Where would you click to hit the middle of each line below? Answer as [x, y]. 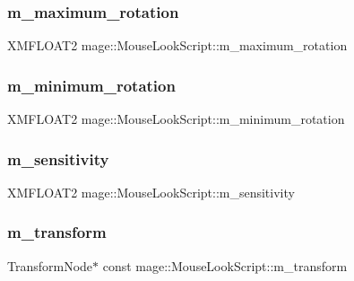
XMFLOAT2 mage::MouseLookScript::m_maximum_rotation [177, 45]
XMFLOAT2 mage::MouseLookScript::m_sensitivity [151, 192]
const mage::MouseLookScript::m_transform [225, 265]
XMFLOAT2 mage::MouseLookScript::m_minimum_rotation [176, 119]
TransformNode [50, 265]
